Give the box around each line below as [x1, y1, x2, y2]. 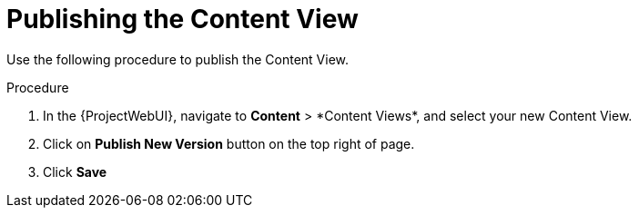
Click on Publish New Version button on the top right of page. [43, 135, 415, 151]
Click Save [43, 163, 107, 180]
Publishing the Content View [6, 4, 359, 34]
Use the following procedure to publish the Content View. [6, 51, 349, 67]
